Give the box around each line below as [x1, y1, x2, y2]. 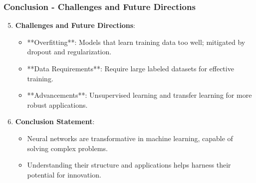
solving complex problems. [27, 143, 108, 153]
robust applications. [27, 99, 88, 110]
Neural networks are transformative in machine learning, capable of [27, 133, 233, 143]
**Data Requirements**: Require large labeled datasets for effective [27, 63, 234, 73]
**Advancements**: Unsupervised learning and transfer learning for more [27, 90, 252, 100]
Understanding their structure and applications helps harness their [27, 160, 231, 170]
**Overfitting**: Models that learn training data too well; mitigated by [27, 36, 246, 47]
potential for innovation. [27, 169, 101, 180]
